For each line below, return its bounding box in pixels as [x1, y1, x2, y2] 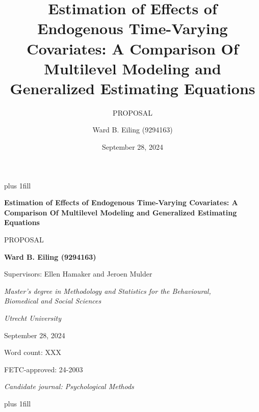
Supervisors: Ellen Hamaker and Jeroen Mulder [4, 268, 152, 279]
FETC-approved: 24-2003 [4, 364, 83, 374]
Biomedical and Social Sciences [4, 295, 101, 306]
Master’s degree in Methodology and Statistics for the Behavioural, [4, 285, 211, 296]
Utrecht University [4, 313, 62, 323]
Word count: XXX [4, 347, 62, 358]
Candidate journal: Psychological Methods [4, 381, 134, 392]
